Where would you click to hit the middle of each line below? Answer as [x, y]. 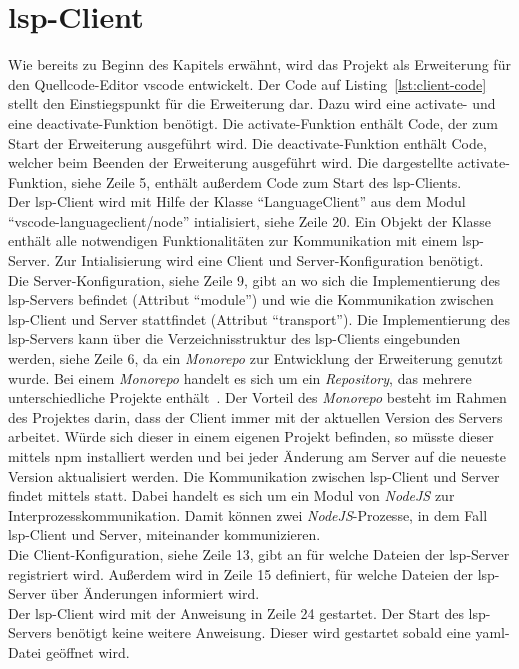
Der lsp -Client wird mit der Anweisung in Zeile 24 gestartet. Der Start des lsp [247, 612]
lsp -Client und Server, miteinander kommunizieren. [164, 534]
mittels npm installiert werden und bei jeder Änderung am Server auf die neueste [257, 456]
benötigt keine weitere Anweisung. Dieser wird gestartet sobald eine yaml [280, 632]
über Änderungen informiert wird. [155, 593]
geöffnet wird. [87, 651]
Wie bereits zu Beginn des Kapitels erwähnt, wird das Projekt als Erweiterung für [259, 64]
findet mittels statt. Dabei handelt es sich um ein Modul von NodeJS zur [231, 495]
